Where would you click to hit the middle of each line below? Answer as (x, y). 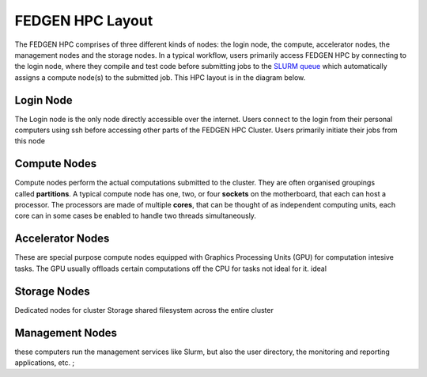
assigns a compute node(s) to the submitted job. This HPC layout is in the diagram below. (160, 77)
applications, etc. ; (45, 362)
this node (30, 141)
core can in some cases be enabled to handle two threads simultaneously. (136, 216)
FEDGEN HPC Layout (84, 21)
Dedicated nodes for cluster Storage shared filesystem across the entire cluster (144, 310)
